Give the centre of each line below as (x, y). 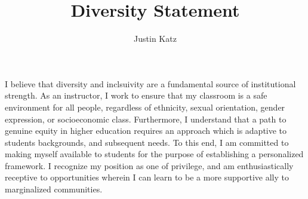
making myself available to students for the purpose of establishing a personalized (154, 154)
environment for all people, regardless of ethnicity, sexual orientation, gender (145, 107)
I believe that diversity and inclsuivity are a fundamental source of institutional (150, 83)
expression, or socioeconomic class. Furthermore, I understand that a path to (146, 119)
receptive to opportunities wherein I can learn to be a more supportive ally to (147, 177)
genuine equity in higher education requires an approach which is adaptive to (146, 131)
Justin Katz (155, 39)
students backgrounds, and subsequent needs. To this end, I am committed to (147, 142)
